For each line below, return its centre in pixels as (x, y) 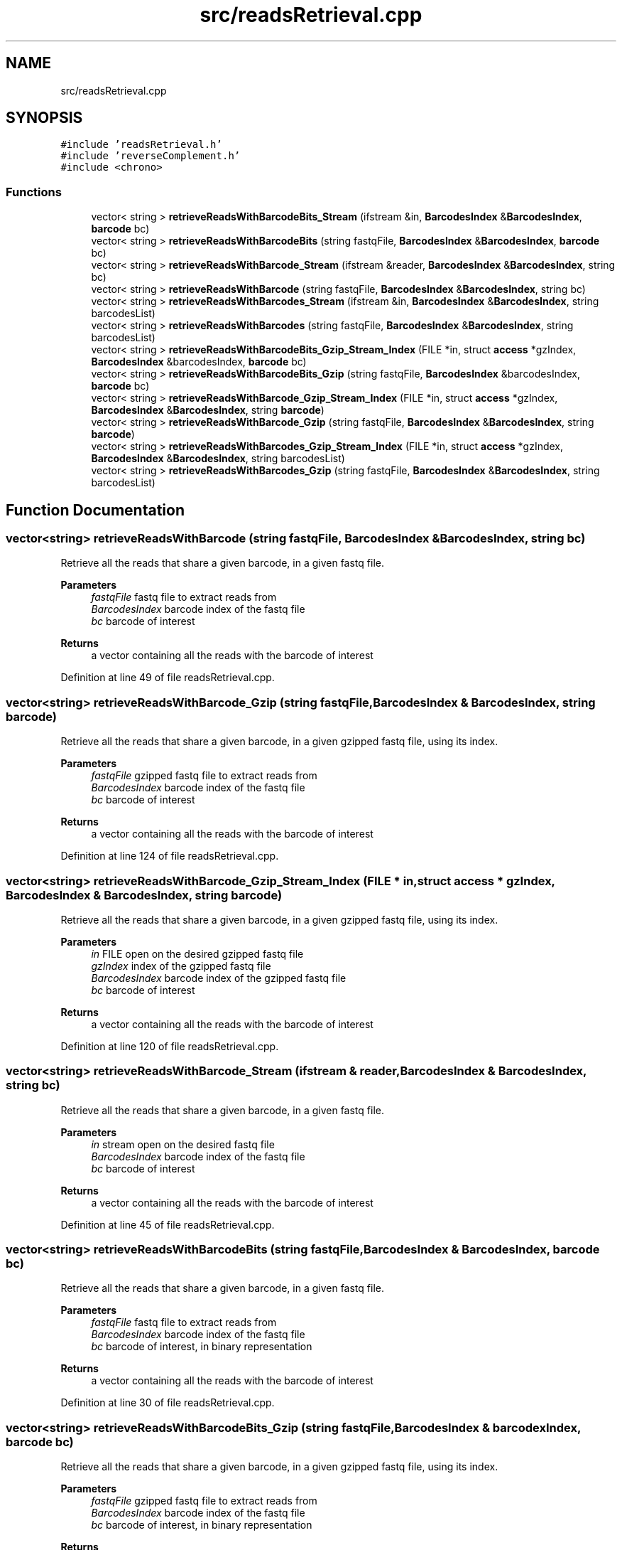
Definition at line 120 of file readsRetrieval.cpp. (170, 1046)
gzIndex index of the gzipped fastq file (181, 966)
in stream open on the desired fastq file (183, 1144)
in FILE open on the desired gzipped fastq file (197, 953)
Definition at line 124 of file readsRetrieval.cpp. (170, 856)
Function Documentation (95, 510)
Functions (34, 192)
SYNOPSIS (44, 118)
